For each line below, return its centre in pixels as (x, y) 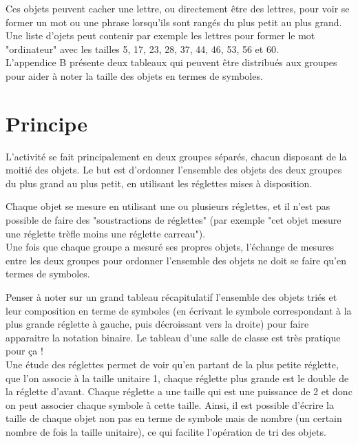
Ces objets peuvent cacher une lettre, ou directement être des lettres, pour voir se (178, 8)
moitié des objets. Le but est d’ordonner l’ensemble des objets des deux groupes (174, 170)
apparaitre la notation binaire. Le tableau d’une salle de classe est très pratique (173, 337)
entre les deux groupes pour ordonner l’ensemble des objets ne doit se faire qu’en (176, 260)
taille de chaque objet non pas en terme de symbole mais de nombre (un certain (174, 418)
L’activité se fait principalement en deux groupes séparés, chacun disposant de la (176, 156)
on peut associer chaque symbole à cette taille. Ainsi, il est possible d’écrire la (170, 404)
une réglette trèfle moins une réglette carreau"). (106, 233)
